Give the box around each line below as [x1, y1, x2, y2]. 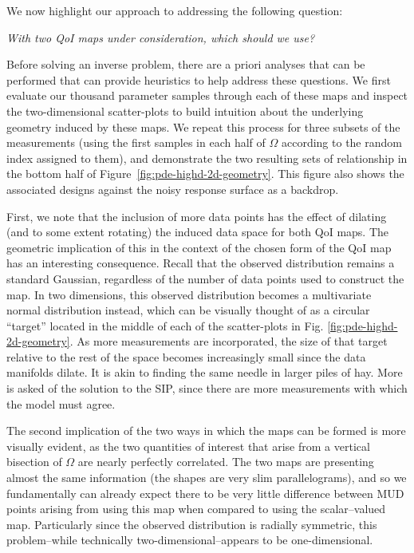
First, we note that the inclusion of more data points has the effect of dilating [6, 207, 387, 224]
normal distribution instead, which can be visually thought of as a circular [6, 302, 370, 318]
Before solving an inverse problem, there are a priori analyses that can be [6, 56, 365, 73]
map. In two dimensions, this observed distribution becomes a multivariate [6, 286, 372, 302]
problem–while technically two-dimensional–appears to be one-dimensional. [6, 531, 373, 548]
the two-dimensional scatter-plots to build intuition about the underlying [6, 102, 364, 119]
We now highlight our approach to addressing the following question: [6, 2, 343, 18]
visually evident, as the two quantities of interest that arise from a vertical [6, 437, 370, 454]
